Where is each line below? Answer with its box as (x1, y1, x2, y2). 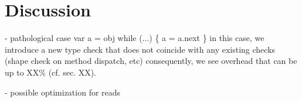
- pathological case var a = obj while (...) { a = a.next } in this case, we (5, 32, 264, 44)
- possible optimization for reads (5, 86, 121, 98)
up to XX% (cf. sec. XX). (5, 66, 97, 78)
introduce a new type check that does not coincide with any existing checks (5, 43, 276, 55)
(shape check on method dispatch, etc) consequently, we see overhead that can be (5, 55, 297, 67)
